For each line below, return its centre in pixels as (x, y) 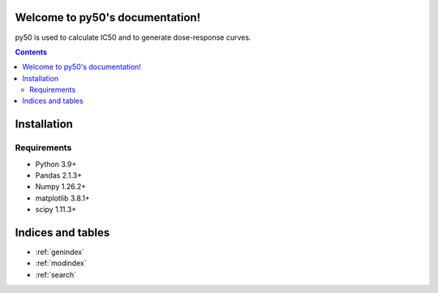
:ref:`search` (56, 274)
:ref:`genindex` (60, 252)
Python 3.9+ (56, 164)
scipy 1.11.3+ (56, 209)
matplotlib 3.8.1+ (63, 198)
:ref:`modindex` (61, 263)
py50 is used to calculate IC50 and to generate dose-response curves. (133, 37)
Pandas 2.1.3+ (59, 175)
